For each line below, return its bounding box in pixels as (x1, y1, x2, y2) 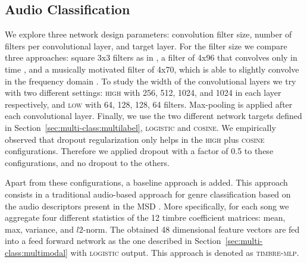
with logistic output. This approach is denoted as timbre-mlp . (70, 246, 299, 258)
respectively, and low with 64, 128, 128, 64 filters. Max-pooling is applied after (5, 98, 293, 110)
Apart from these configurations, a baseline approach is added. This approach (5, 176, 288, 189)
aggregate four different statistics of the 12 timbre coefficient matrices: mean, (5, 211, 286, 224)
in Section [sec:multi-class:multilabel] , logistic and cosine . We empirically (5, 121, 276, 133)
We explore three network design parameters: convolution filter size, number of (5, 28, 292, 40)
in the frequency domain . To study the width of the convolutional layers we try (5, 74, 296, 87)
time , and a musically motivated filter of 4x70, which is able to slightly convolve (5, 62, 299, 75)
